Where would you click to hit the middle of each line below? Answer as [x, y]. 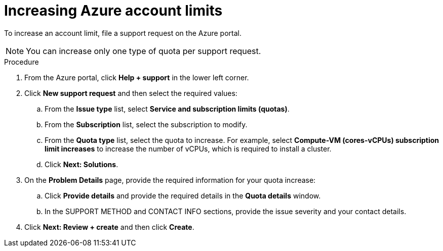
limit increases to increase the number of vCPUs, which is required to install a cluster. [188, 148]
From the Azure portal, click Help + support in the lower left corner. [137, 77]
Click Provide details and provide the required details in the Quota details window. [183, 195]
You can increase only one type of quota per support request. [144, 51]
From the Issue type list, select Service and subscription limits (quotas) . [167, 109]
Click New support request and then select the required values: [131, 93]
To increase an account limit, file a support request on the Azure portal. [123, 33]
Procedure [22, 62]
